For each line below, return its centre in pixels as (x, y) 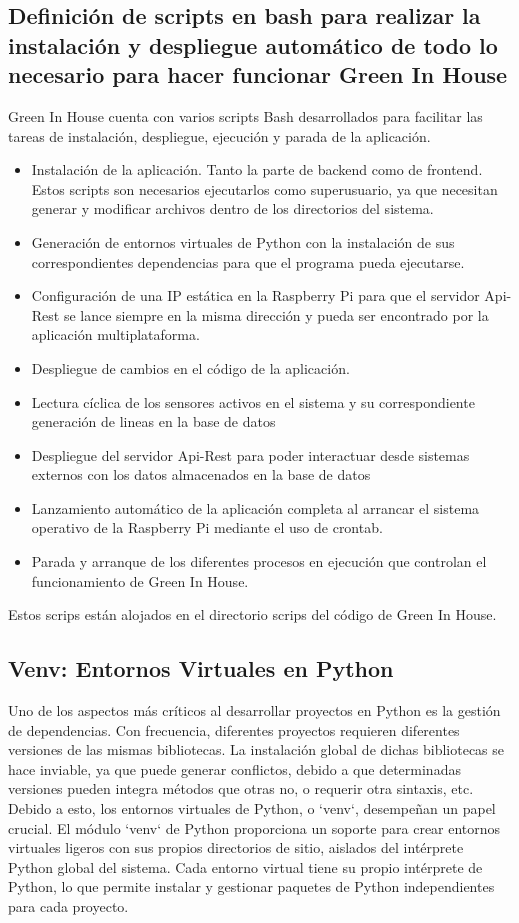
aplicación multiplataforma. (115, 334)
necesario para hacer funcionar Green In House (258, 74)
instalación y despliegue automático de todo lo (253, 44)
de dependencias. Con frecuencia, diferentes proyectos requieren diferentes (234, 729)
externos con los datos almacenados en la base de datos (201, 474)
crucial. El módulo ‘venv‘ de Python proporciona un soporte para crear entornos (254, 827)
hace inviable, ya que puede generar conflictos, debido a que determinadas (234, 768)
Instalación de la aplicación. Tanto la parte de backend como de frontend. (257, 169)
